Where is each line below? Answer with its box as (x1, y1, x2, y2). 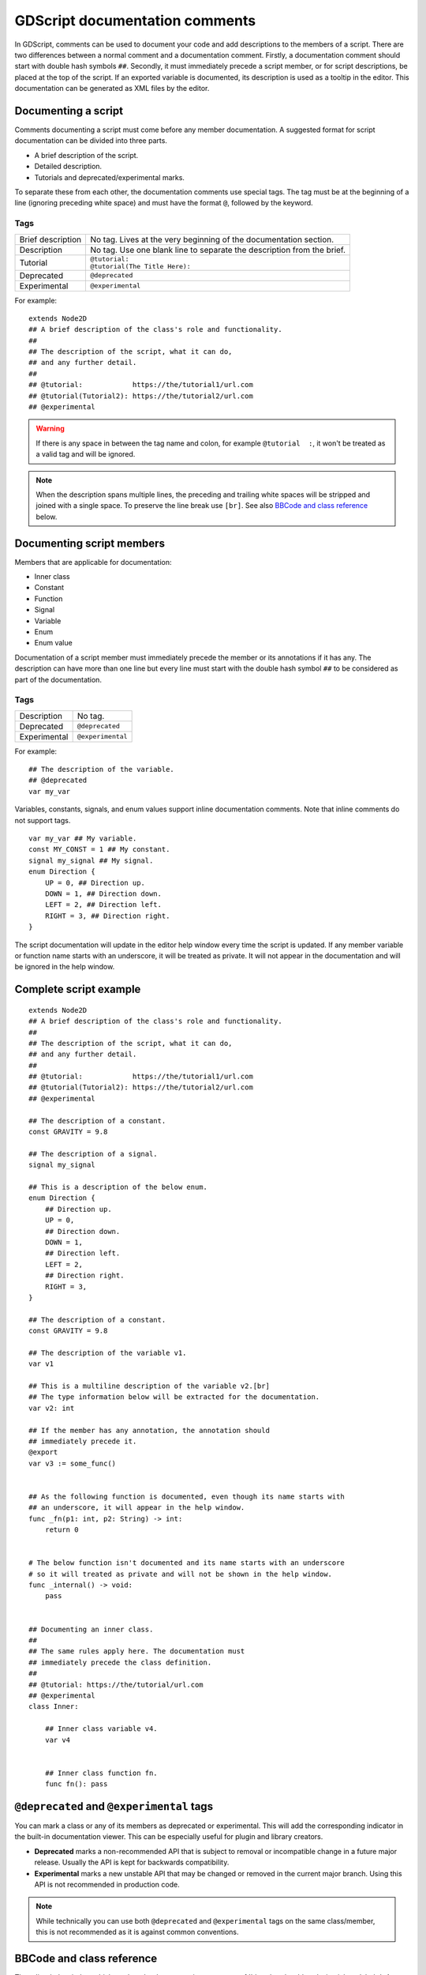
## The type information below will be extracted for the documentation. (28, 1393, 320, 1401)
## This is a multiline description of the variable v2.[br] (28, 1382, 270, 1390)
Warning (35, 423, 65, 434)
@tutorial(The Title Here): (90, 261, 191, 270)
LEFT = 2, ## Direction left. (44, 901, 162, 909)
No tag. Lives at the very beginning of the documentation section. (90, 234, 334, 245)
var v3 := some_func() (28, 1458, 117, 1468)
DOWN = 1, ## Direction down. (44, 890, 162, 898)
